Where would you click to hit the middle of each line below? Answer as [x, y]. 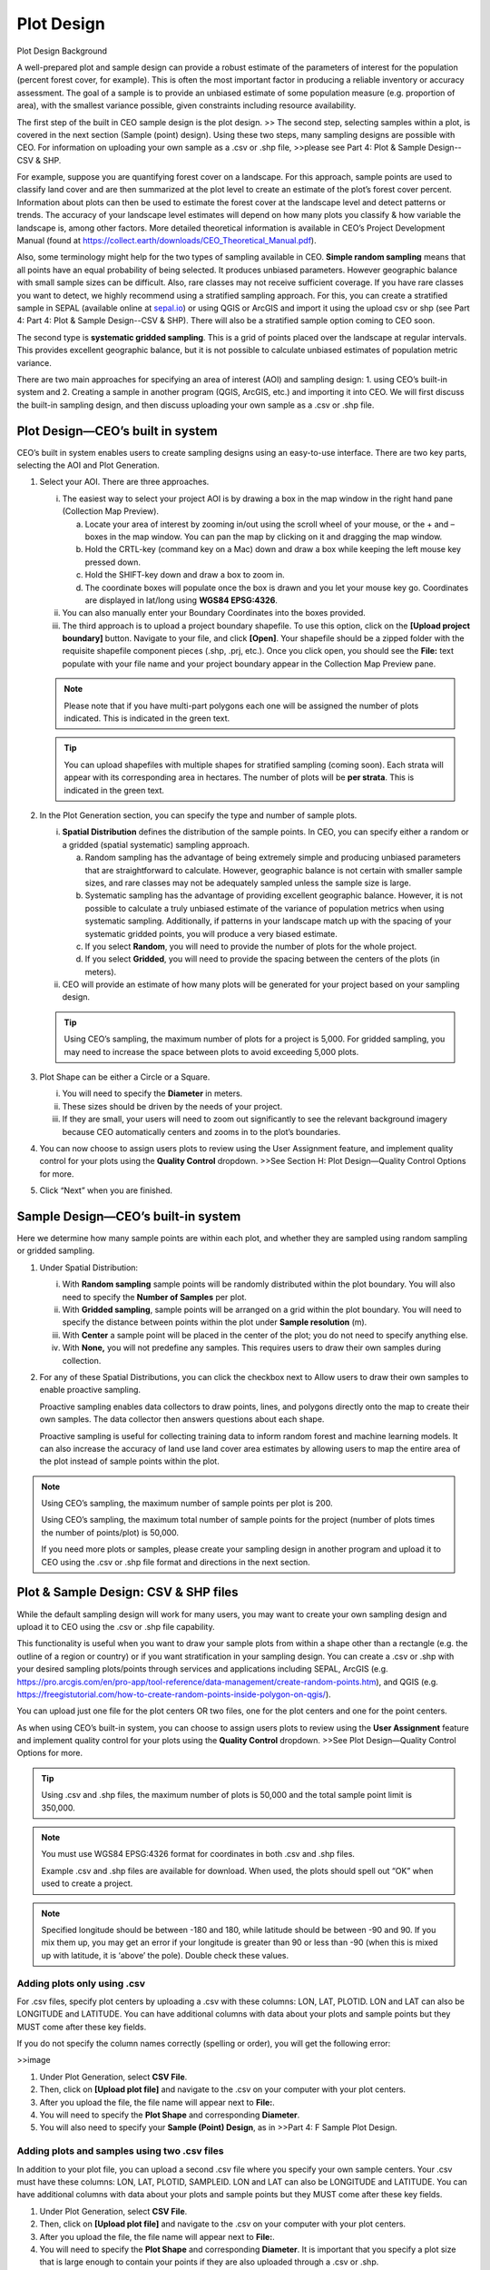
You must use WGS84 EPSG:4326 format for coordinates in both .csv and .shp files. [198, 1854]
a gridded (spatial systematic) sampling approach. [156, 844]
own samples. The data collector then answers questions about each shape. [182, 1419]
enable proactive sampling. [90, 1390]
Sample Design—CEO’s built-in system [129, 1216]
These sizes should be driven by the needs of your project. [172, 1106]
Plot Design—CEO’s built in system [117, 431]
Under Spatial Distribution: [89, 1268]
